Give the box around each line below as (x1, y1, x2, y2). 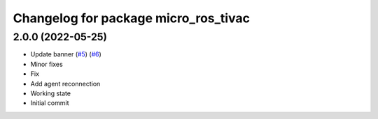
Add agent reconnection (30, 79, 101, 88)
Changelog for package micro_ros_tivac (13, 10, 250, 26)
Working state (30, 89, 71, 97)
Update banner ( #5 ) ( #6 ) (30, 50, 101, 58)
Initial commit (30, 99, 69, 107)
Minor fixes (30, 60, 63, 68)
